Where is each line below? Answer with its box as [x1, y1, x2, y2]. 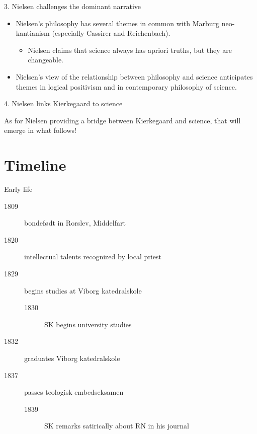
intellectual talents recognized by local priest [24, 251, 161, 262]
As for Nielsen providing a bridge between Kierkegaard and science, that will [4, 115, 241, 125]
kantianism [16, 28, 50, 38]
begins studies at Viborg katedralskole [24, 285, 142, 296]
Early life [4, 184, 33, 194]
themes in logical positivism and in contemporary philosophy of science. [16, 81, 237, 92]
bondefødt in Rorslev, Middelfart [24, 218, 126, 228]
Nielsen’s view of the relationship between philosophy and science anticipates [16, 71, 253, 82]
